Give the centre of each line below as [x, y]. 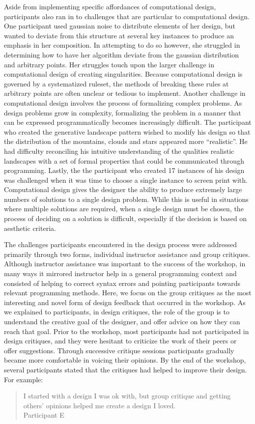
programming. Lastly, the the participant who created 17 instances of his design [124, 170]
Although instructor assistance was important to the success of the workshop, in [125, 264]
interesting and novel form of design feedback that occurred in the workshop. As [125, 302]
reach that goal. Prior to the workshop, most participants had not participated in [127, 331]
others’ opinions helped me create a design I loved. [99, 405]
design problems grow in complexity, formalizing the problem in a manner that [123, 112]
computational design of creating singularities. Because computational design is [123, 74]
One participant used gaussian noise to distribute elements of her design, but [120, 26]
